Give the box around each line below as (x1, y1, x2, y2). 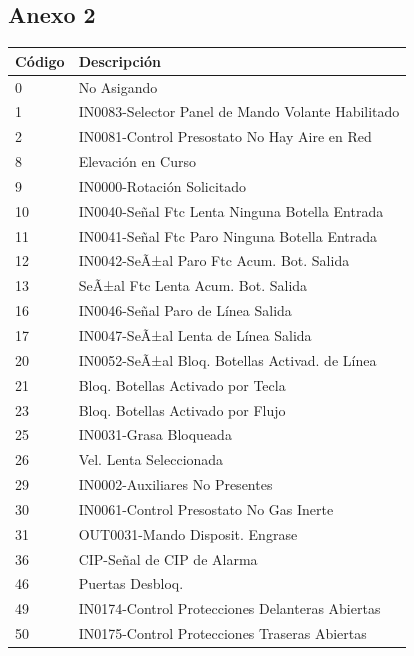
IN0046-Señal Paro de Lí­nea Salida (78, 300, 292, 321)
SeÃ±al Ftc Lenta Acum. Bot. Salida (78, 275, 308, 296)
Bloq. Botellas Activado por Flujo (78, 399, 286, 420)
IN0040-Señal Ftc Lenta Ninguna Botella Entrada (78, 200, 384, 221)
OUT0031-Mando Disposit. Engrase (78, 523, 298, 544)
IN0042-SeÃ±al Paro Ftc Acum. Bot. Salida (78, 250, 350, 271)
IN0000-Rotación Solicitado (78, 175, 247, 196)
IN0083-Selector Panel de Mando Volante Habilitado (78, 101, 400, 122)
